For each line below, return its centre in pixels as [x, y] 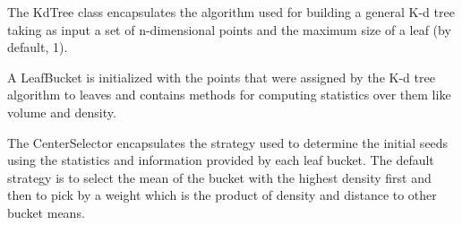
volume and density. [62, 112]
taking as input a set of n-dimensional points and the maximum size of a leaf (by [229, 29]
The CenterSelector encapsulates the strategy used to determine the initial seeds [228, 142]
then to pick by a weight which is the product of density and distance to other [222, 195]
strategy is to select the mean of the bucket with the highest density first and [219, 177]
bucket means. [46, 212]
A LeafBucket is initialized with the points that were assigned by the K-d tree [221, 77]
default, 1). [38, 47]
